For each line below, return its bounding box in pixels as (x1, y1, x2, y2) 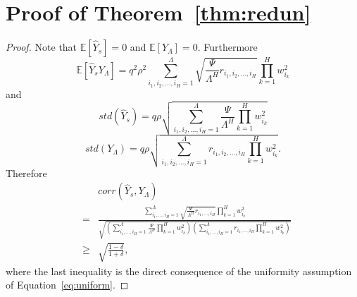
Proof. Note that (6, 40, 77, 54)
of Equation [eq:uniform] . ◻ (6, 277, 129, 292)
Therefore (6, 165, 47, 180)
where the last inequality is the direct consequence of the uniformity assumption (6, 263, 352, 278)
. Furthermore (197, 40, 258, 54)
